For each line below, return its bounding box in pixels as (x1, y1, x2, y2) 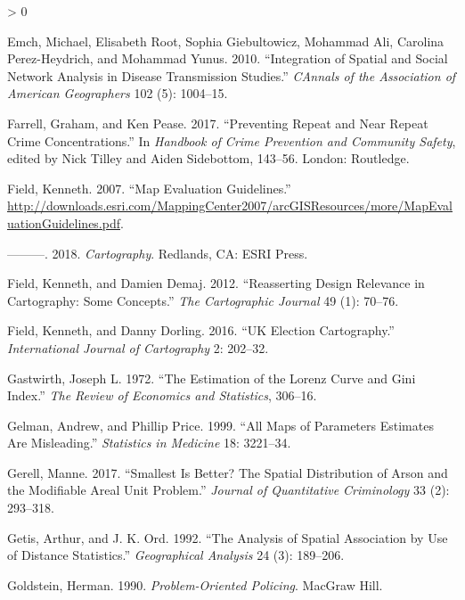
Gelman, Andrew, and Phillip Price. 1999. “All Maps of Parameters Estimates (7, 415, 434, 434)
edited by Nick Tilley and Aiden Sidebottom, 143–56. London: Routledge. (7, 149, 410, 168)
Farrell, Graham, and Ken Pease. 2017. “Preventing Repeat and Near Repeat (7, 113, 428, 132)
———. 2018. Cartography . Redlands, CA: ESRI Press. (7, 243, 308, 262)
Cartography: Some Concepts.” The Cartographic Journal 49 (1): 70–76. (7, 291, 399, 309)
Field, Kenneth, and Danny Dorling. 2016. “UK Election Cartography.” (7, 321, 395, 340)
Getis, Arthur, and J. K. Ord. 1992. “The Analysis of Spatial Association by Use (7, 528, 448, 547)
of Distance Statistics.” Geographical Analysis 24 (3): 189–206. (7, 546, 345, 564)
